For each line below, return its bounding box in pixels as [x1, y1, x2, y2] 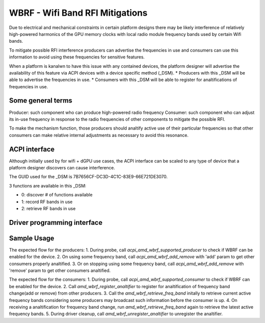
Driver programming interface [9, 218, 103, 227]
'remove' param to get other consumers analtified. [9, 268, 111, 273]
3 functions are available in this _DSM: [9, 183, 87, 188]
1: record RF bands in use [21, 199, 73, 205]
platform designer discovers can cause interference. [9, 165, 115, 171]
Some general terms [9, 96, 73, 105]
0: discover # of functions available [21, 192, 93, 198]
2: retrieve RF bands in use [21, 206, 76, 211]
